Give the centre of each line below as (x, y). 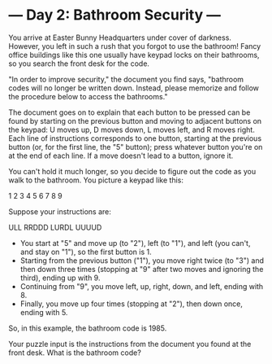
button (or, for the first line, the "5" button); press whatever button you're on (136, 147)
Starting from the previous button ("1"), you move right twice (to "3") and (142, 260)
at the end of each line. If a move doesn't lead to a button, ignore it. (121, 156)
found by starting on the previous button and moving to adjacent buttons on (135, 121)
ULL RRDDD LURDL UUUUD (55, 227)
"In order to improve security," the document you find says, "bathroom (126, 79)
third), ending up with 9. (60, 278)
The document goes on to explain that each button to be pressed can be (130, 112)
